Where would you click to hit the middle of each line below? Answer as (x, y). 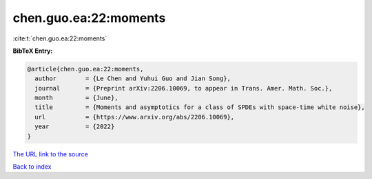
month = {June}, (76, 98)
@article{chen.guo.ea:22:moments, (85, 69)
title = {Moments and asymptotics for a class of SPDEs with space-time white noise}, (200, 107)
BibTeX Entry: (33, 51)
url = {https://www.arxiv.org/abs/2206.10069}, (135, 117)
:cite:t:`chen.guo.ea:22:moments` (60, 38)
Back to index (32, 167)
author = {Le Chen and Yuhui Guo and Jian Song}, (133, 79)
